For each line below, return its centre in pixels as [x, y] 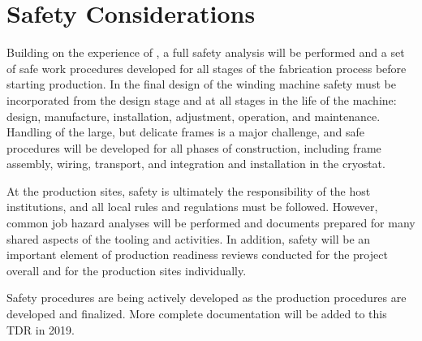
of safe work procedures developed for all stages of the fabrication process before [207, 68]
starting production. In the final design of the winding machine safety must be [201, 84]
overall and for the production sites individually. [127, 270]
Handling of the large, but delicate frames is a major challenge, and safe [185, 132]
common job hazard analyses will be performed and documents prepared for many [211, 223]
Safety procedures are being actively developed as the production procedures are [207, 298]
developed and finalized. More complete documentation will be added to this [197, 314]
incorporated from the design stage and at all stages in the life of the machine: [202, 99]
